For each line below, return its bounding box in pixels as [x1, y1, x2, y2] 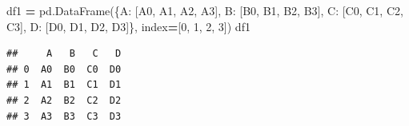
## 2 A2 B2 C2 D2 [6, 94, 122, 106]
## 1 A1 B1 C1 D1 [6, 79, 122, 91]
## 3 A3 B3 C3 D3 [6, 110, 122, 122]
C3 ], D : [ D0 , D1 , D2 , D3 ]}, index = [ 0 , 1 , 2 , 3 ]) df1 [6, 18, 251, 34]
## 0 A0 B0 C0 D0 [6, 63, 122, 75]
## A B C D [6, 48, 122, 60]
